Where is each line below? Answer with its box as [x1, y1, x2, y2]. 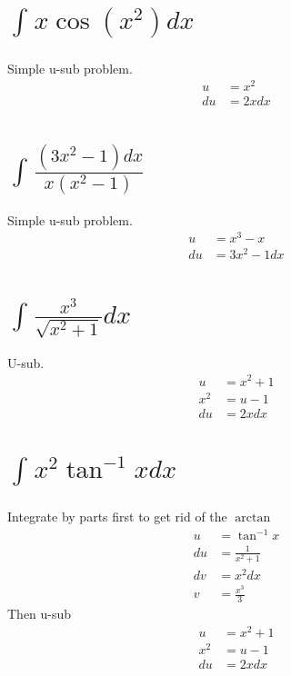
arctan [235, 512, 271, 525]
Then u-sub [7, 604, 72, 623]
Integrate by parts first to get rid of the [7, 507, 227, 526]
